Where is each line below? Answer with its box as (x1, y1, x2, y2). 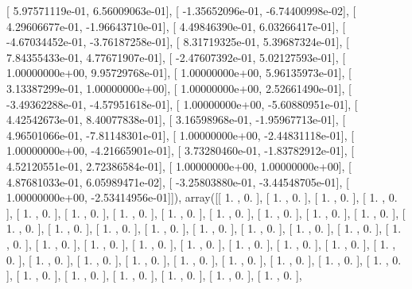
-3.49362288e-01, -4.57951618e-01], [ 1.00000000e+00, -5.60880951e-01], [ (6, 95, 358, 112)
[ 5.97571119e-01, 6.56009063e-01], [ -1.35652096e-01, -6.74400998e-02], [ (6, 2, 356, 18)
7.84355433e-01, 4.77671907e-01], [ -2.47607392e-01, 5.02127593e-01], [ (6, 48, 346, 65)
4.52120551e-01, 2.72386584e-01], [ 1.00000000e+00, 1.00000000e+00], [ (6, 157, 352, 174)
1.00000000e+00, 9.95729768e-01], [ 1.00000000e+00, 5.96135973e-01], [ (6, 64, 352, 81)
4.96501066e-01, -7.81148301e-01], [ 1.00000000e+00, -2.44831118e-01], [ (6, 126, 355, 143)
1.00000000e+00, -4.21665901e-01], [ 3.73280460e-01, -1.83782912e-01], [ (6, 142, 355, 159)
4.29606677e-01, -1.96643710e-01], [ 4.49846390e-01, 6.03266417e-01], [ (6, 17, 346, 34)
